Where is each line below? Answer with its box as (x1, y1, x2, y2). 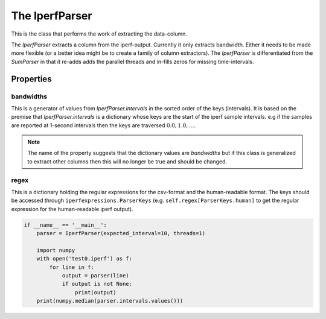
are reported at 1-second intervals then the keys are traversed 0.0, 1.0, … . (11, 121, 196, 129)
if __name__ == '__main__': (24, 221, 107, 229)
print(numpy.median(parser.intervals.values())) (36, 297, 184, 305)
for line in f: (49, 264, 95, 271)
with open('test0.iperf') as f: (36, 255, 133, 262)
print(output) (74, 289, 117, 295)
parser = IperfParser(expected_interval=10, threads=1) (36, 230, 206, 237)
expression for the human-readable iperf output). (11, 205, 134, 212)
